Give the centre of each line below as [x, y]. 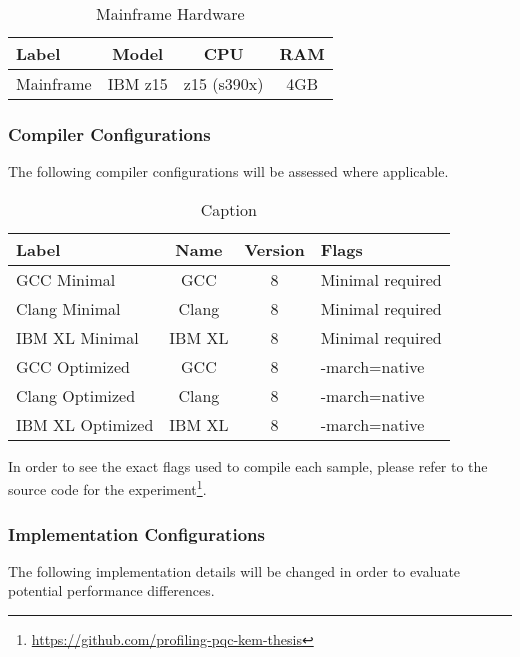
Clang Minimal [68, 308]
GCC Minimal [66, 279]
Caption [228, 209]
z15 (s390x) [223, 83]
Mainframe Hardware [170, 13]
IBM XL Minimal [77, 337]
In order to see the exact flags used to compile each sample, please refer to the [248, 465]
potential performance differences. [111, 590]
